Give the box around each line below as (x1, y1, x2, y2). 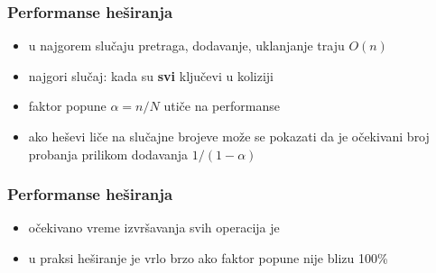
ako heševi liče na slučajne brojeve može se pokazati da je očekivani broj (28, 127, 430, 145)
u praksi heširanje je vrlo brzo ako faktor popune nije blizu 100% (28, 249, 388, 267)
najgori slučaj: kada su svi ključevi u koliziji (28, 66, 274, 85)
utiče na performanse (163, 96, 280, 115)
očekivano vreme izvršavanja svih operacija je (28, 218, 280, 237)
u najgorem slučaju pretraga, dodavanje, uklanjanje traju (28, 36, 345, 55)
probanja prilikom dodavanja (28, 144, 189, 163)
